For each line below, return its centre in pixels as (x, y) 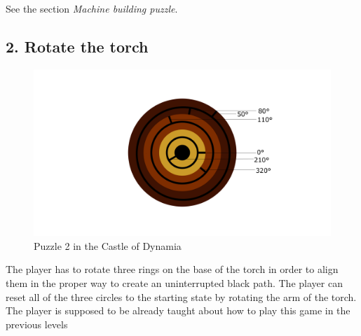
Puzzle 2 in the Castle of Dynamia (108, 245)
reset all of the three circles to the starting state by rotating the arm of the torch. (181, 296)
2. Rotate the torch (77, 46)
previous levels (37, 324)
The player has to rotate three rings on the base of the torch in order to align (172, 269)
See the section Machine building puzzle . (92, 8)
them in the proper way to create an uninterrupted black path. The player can (174, 283)
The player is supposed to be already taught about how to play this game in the (178, 310)
